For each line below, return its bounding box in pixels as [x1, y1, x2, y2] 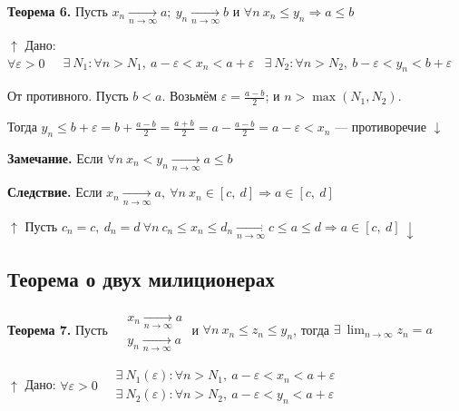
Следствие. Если [7, 182, 103, 201]
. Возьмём [161, 86, 218, 105]
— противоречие [335, 117, 426, 136]
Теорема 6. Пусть [7, 2, 108, 20]
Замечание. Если [7, 149, 103, 168]
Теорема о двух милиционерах [7, 264, 275, 292]
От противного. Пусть [7, 86, 129, 105]
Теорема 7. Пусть [7, 319, 108, 338]
